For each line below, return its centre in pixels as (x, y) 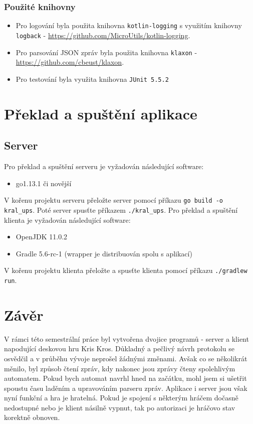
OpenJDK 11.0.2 (42, 237)
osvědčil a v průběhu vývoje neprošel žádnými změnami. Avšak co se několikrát (126, 358)
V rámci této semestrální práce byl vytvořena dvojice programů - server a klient (126, 338)
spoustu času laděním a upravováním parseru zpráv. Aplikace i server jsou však (126, 388)
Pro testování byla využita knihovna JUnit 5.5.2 (92, 79)
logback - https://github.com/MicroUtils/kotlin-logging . (103, 35)
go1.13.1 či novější (44, 183)
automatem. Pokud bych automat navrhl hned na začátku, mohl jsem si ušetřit (125, 378)
